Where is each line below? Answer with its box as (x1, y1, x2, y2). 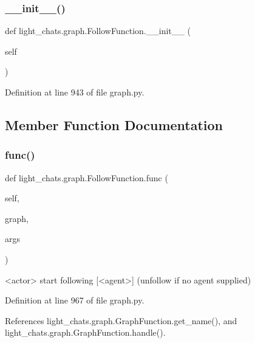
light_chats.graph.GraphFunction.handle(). (5, 326, 166, 339)
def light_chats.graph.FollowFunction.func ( (5, 171, 168, 184)
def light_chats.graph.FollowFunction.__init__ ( (5, 24, 191, 37)
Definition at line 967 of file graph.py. (5, 294, 144, 307)
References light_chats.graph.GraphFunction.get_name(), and (5, 314, 237, 327)
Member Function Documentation (5, 115, 223, 134)
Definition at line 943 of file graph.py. (5, 86, 144, 98)
